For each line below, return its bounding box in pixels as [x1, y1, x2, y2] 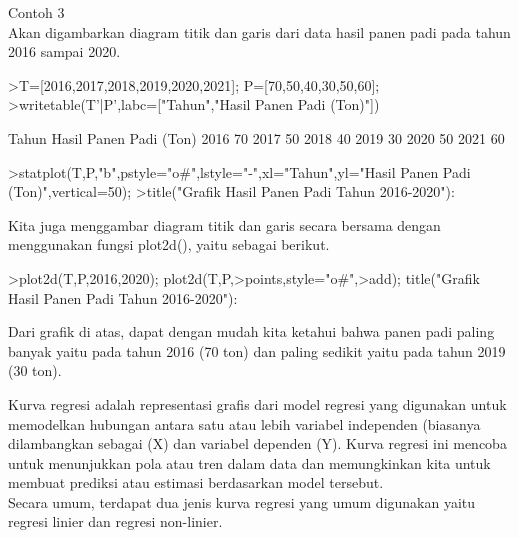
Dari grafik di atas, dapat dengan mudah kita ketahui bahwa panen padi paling [8, 321, 495, 342]
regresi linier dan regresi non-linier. [8, 511, 223, 532]
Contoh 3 [8, 2, 65, 22]
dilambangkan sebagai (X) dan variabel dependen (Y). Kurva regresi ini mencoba [8, 433, 507, 454]
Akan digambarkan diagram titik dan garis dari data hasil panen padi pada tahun [8, 21, 511, 42]
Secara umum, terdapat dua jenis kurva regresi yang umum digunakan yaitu [8, 491, 476, 512]
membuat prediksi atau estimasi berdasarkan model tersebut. [8, 472, 384, 493]
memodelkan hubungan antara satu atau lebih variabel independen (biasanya [8, 413, 481, 434]
